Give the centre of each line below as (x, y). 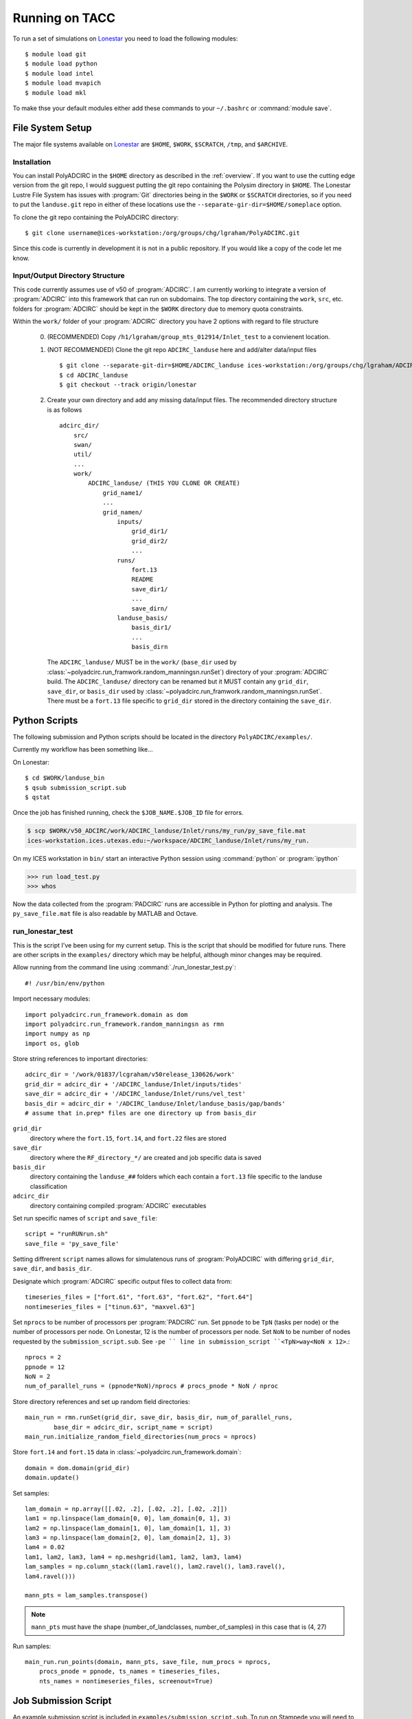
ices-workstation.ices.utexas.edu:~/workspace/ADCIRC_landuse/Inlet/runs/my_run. (169, 840)
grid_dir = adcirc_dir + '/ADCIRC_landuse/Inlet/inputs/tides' (134, 1084)
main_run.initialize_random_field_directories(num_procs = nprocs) (141, 1436)
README (142, 580)
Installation (32, 162)
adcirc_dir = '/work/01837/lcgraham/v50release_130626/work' (130, 1075)
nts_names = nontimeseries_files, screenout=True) (126, 1681)
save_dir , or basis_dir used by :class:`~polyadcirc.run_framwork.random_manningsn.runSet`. (185, 691)
